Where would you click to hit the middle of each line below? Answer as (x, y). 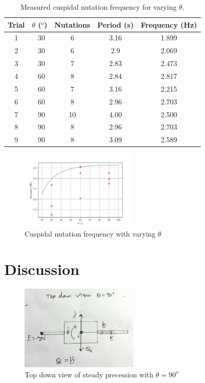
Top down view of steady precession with (89, 374)
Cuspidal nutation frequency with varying (90, 234)
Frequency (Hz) (169, 24)
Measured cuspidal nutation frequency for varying (98, 7)
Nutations (72, 24)
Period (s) (115, 24)
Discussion (42, 269)
